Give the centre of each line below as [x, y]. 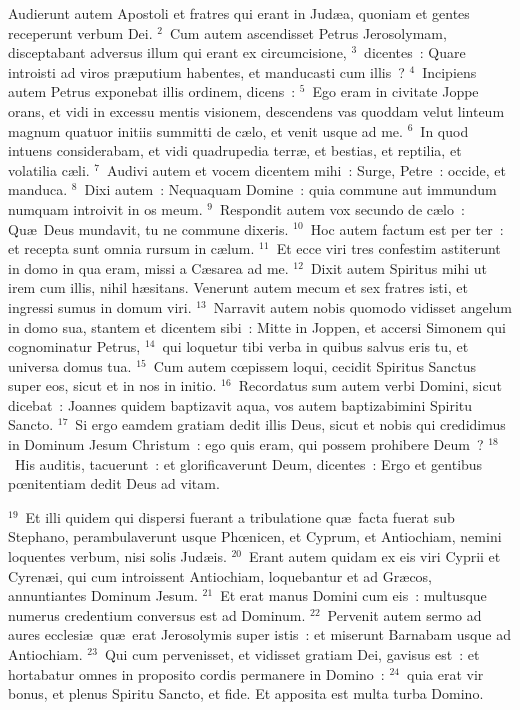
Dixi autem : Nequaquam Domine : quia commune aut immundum [290, 189]
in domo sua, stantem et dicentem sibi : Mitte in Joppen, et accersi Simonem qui [257, 326]
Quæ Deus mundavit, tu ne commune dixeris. [148, 228]
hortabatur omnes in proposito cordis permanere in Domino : [196, 673]
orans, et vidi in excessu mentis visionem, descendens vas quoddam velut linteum [256, 110]
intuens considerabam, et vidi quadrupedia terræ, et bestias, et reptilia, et [235, 150]
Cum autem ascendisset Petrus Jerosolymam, [308, 32]
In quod [444, 130]
